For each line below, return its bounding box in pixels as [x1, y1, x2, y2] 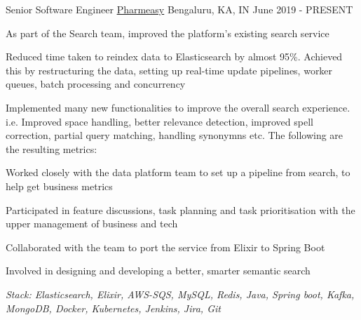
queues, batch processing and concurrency [6, 76, 186, 91]
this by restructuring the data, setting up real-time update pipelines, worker [6, 62, 333, 77]
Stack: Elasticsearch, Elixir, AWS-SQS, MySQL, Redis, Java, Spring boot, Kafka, [6, 286, 355, 301]
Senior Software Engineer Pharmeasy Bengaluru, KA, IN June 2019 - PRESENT [6, 2, 353, 16]
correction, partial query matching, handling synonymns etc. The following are [6, 128, 343, 142]
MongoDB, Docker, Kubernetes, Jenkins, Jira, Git [6, 300, 221, 315]
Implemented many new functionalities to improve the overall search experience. [6, 100, 350, 114]
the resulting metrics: [6, 141, 97, 156]
